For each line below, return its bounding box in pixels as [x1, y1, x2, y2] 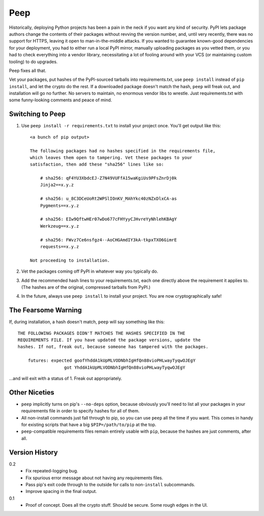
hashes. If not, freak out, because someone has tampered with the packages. [18, 344, 209, 350]
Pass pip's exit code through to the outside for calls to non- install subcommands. [25, 481, 196, 487]
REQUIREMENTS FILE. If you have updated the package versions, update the [18, 337, 201, 343]
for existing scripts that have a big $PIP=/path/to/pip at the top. [21, 422, 156, 428]
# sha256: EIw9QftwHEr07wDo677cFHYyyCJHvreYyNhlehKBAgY [40, 216, 177, 222]
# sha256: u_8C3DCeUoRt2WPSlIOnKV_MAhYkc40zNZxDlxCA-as [40, 196, 177, 202]
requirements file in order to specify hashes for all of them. [21, 408, 140, 414]
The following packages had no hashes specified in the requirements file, [30, 148, 216, 154]
